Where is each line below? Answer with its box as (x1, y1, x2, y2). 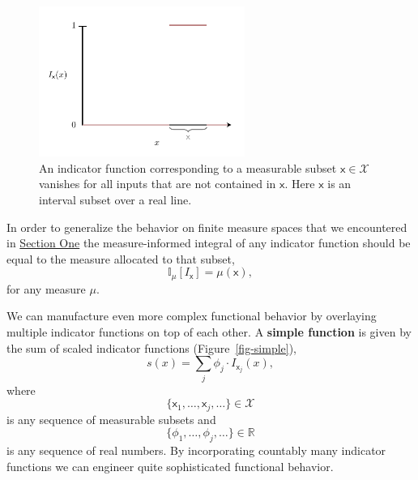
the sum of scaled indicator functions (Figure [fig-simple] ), (6, 339, 297, 356)
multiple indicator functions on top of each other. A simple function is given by (6, 323, 412, 340)
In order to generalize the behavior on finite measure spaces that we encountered (6, 218, 407, 235)
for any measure (6, 280, 86, 297)
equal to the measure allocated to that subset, (6, 250, 235, 267)
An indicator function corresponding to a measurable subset (39, 159, 337, 176)
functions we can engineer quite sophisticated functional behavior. (6, 457, 334, 474)
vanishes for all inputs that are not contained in (39, 175, 276, 192)
